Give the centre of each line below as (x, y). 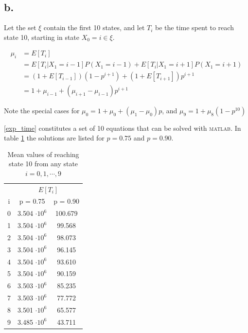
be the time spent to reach (195, 27)
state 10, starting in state (42, 37)
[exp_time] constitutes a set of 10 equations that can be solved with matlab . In (123, 128)
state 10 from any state (43, 164)
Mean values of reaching (43, 154)
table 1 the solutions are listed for (54, 137)
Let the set (20, 27)
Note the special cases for (42, 111)
